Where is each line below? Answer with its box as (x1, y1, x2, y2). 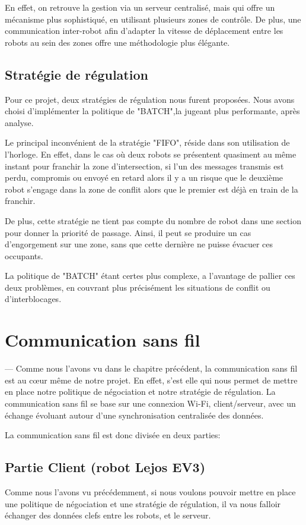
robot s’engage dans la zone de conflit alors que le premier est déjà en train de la (5, 183, 298, 195)
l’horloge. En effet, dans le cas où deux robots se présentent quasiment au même (5, 147, 297, 160)
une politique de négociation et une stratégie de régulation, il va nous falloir (5, 497, 281, 510)
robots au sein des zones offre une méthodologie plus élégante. (5, 36, 230, 48)
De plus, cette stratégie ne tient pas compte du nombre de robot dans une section (5, 214, 301, 227)
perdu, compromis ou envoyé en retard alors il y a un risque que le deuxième (5, 171, 283, 184)
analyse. (5, 116, 34, 128)
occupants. (5, 249, 43, 262)
